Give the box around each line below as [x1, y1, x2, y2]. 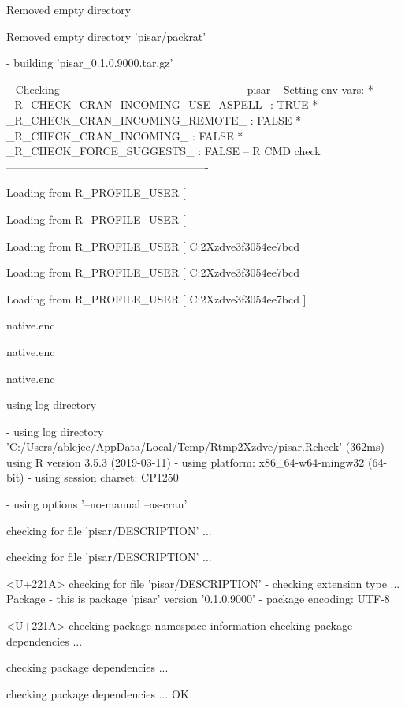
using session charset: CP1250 [35, 469, 179, 486]
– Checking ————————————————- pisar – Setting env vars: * [6, 80, 373, 97]
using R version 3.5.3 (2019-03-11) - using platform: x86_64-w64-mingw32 [6, 453, 365, 470]
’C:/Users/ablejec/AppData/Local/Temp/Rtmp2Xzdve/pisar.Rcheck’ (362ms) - [6, 438, 392, 455]
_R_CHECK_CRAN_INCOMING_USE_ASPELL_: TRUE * [6, 96, 318, 113]
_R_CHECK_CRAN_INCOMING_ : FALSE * [6, 127, 243, 143]
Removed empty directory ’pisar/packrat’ [6, 28, 206, 44]
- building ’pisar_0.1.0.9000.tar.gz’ [6, 54, 173, 71]
